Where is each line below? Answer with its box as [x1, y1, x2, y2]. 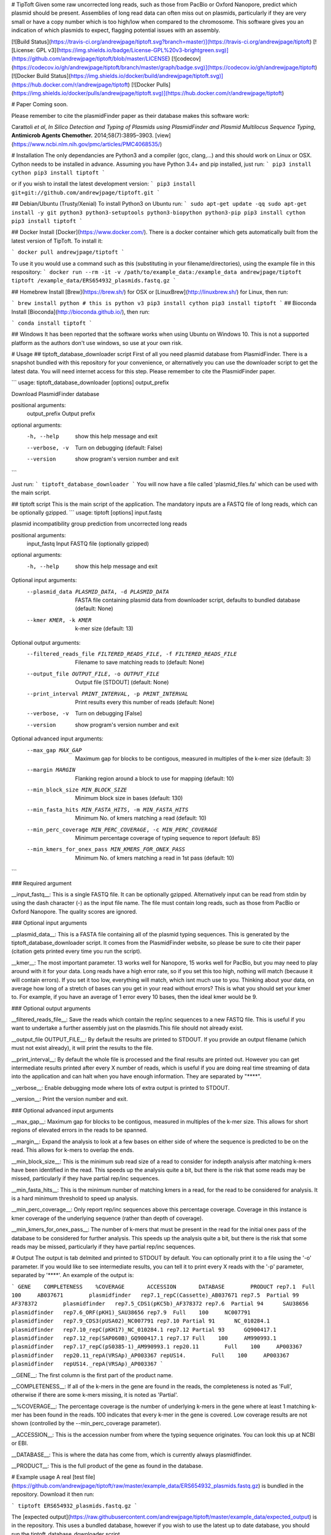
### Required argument [11, 879, 72, 887]
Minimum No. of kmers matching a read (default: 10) [75, 814, 207, 822]
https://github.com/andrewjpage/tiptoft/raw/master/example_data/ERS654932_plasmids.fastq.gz [13, 1482, 259, 1489]
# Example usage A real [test [11, 1474, 85, 1481]
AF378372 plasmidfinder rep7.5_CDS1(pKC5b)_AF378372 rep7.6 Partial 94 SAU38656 [11, 1300, 309, 1307]
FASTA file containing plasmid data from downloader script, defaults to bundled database [75, 596, 300, 604]
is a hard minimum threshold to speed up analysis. [11, 1195, 139, 1202]
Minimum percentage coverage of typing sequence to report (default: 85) [75, 834, 261, 842]
